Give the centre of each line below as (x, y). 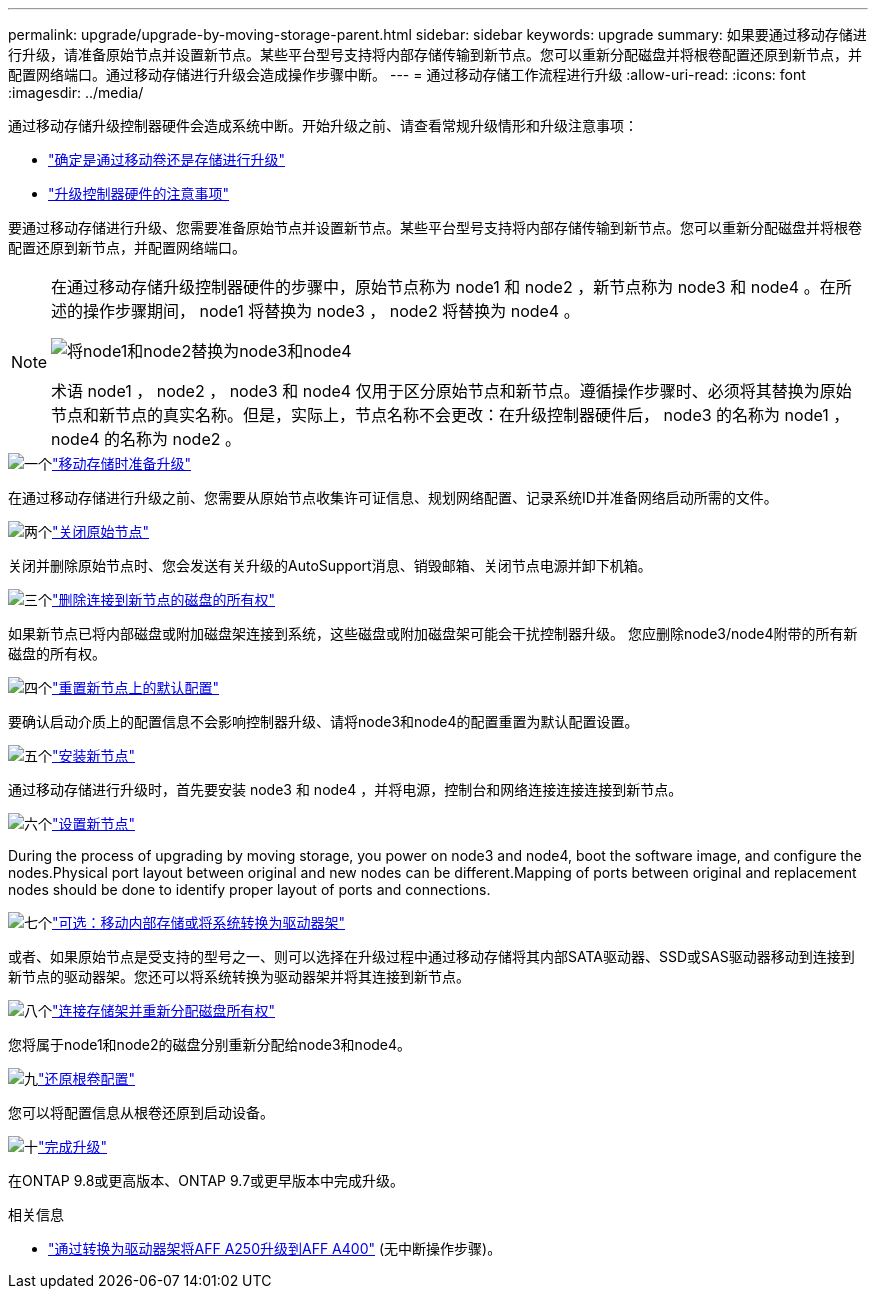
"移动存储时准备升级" (122, 463)
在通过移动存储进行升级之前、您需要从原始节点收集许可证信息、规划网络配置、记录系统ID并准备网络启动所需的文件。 (393, 497)
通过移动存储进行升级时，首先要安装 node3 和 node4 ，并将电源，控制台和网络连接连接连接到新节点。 (345, 789)
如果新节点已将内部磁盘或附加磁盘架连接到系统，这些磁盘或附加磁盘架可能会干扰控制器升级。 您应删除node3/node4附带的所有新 (433, 633)
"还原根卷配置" (87, 1078)
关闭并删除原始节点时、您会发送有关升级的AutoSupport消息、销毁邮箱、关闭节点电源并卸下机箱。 (330, 565)
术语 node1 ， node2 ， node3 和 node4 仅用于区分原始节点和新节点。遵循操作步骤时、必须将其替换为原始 (451, 391)
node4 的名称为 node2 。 (146, 439)
